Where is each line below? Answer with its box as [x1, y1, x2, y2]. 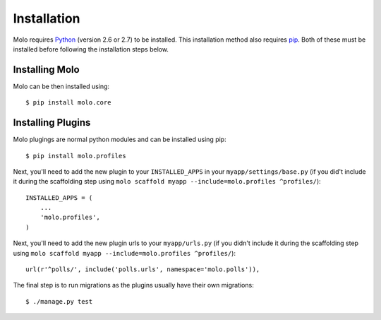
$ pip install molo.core [25, 99, 111, 107]
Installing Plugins [13, 117, 91, 129]
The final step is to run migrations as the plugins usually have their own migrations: [13, 281, 254, 290]
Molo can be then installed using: [13, 82, 109, 90]
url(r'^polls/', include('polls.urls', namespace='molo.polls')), [25, 266, 260, 273]
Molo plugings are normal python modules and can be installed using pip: [13, 135, 226, 144]
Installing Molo [13, 64, 80, 76]
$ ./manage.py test [25, 297, 93, 305]
